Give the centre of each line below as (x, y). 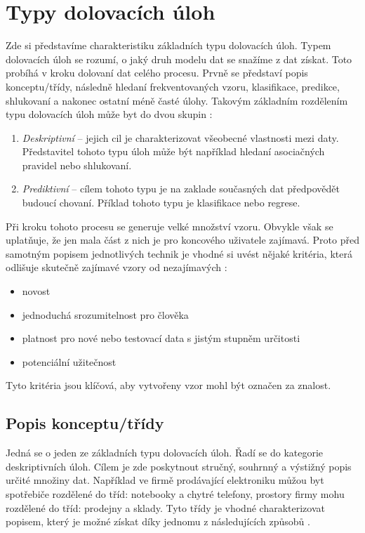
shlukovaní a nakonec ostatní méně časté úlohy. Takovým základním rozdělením (177, 100)
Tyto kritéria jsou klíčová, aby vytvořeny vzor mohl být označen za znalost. (168, 385)
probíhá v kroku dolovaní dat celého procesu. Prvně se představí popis (157, 73)
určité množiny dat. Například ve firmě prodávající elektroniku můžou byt (165, 480)
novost (36, 291)
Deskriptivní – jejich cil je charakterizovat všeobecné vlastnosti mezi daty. (180, 137)
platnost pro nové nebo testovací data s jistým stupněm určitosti (161, 338)
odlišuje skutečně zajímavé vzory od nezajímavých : (117, 267)
